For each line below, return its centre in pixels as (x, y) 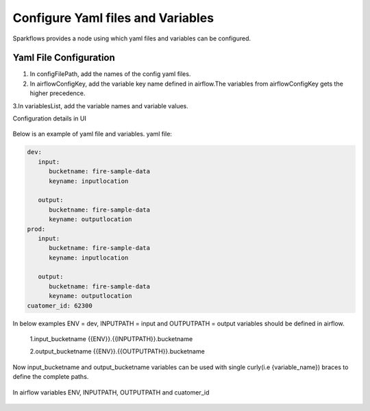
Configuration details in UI (50, 119)
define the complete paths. (51, 377)
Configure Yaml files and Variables (113, 18)
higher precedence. (58, 93)
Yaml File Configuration (64, 58)
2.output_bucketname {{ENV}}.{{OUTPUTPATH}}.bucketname (117, 351)
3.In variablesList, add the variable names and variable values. (100, 105)
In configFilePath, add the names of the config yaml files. (110, 74)
